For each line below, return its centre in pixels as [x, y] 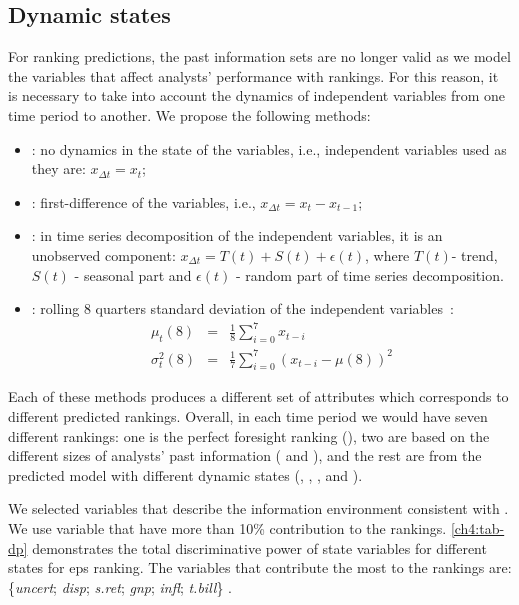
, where [387, 254]
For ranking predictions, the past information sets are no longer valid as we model [259, 56]
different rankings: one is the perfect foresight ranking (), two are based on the [249, 435]
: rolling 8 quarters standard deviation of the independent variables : [242, 308]
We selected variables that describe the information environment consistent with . [258, 508]
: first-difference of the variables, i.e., [143, 201]
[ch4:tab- [477, 527]
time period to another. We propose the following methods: [189, 114]
